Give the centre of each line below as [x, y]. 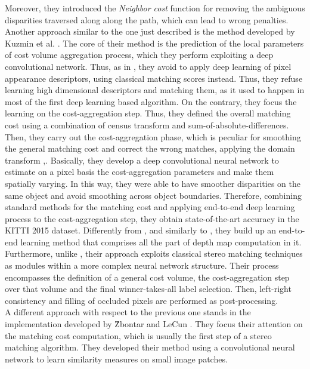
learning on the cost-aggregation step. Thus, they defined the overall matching [148, 113]
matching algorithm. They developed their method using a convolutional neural [150, 347]
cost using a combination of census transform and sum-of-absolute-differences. [147, 124]
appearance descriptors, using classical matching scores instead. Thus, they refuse [154, 78]
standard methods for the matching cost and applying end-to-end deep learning [150, 207]
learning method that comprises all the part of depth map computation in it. [161, 242]
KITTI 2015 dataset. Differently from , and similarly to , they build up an [141, 230]
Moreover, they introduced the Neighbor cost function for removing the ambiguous [155, 8]
